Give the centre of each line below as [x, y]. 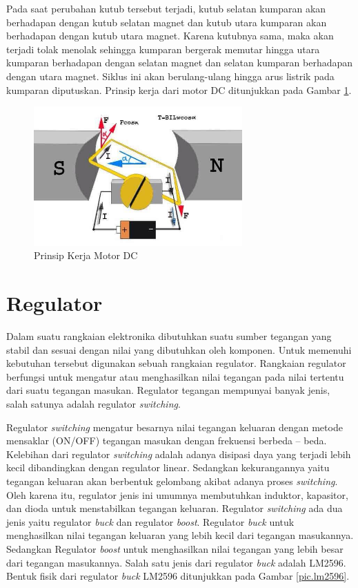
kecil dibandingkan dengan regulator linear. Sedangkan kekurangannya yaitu [168, 467]
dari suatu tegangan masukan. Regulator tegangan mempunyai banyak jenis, [168, 390]
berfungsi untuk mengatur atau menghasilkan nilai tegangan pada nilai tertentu [175, 376]
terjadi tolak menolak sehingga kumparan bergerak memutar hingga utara [163, 49]
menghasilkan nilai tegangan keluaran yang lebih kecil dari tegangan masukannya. [180, 535]
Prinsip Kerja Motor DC [86, 255]
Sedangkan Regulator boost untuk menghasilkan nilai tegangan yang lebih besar [175, 548]
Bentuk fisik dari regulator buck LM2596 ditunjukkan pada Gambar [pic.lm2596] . [178, 576]
